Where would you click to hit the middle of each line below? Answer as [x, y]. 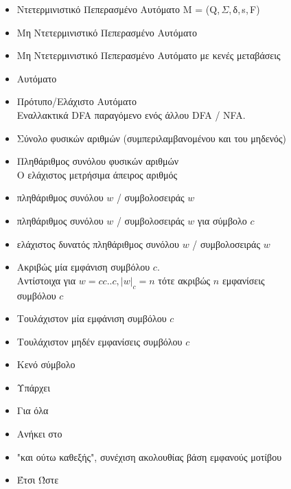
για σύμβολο [222, 220]
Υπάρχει [33, 387]
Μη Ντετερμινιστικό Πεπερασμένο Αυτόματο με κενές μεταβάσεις [149, 55]
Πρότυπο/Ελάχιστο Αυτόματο [77, 101]
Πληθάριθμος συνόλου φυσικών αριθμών [97, 161]
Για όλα [33, 410]
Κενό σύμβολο [46, 364]
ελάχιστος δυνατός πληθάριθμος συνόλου [98, 243]
